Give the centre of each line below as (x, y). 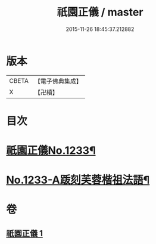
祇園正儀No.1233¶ (51, 151)
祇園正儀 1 (25, 233)
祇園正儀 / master (100, 12)
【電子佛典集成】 (58, 81)
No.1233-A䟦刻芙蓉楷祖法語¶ (78, 180)
